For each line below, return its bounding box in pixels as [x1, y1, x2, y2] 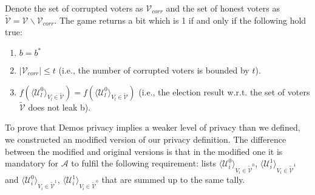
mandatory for [5, 157, 58, 169]
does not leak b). [28, 100, 91, 113]
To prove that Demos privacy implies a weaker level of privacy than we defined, [5, 121, 300, 134]
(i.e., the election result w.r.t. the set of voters [138, 85, 310, 98]
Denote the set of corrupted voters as [5, 2, 143, 14]
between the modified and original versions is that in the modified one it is [5, 145, 283, 157]
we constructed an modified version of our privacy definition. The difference [5, 133, 286, 145]
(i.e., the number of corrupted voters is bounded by [58, 64, 249, 76]
